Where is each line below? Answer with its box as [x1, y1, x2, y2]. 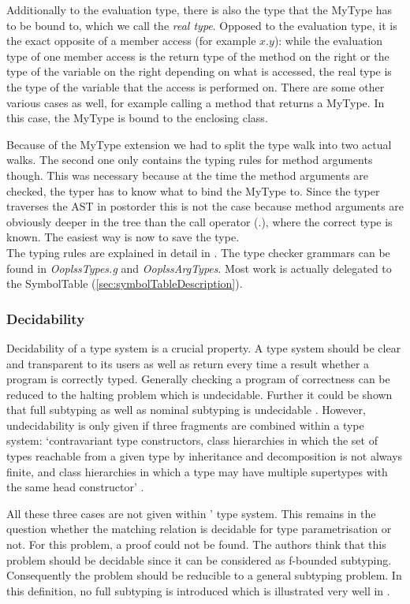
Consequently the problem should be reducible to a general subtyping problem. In [6, 567, 402, 583]
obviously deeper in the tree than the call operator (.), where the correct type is [6, 213, 393, 229]
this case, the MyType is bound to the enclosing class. [6, 110, 268, 126]
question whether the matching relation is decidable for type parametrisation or [6, 520, 392, 537]
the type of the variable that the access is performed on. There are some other [6, 78, 385, 95]
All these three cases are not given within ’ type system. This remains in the [6, 505, 376, 521]
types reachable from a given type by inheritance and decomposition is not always [6, 448, 403, 464]
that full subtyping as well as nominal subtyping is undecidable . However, [6, 401, 366, 418]
